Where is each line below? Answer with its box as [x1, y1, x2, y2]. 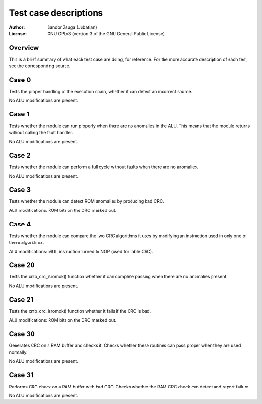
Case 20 [9, 261, 35, 269]
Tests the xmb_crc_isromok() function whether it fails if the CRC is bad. [9, 308, 151, 314]
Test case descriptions [9, 7, 103, 18]
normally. [9, 349, 28, 355]
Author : [9, 24, 25, 30]
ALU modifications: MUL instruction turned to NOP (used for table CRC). [9, 248, 153, 254]
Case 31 [9, 371, 33, 379]
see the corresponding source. [9, 63, 71, 69]
